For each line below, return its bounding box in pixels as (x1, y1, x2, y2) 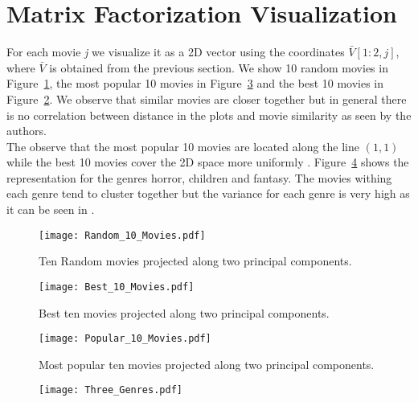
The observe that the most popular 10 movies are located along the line (6, 137, 359, 154)
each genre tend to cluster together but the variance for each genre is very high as (6, 185, 410, 202)
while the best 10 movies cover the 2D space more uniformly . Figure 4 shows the (6, 154, 409, 170)
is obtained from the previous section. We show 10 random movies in (49, 59, 388, 76)
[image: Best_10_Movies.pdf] (39, 281, 195, 293)
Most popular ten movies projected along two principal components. (39, 355, 375, 372)
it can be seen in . (6, 201, 95, 218)
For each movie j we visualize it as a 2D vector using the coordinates (6, 43, 345, 60)
